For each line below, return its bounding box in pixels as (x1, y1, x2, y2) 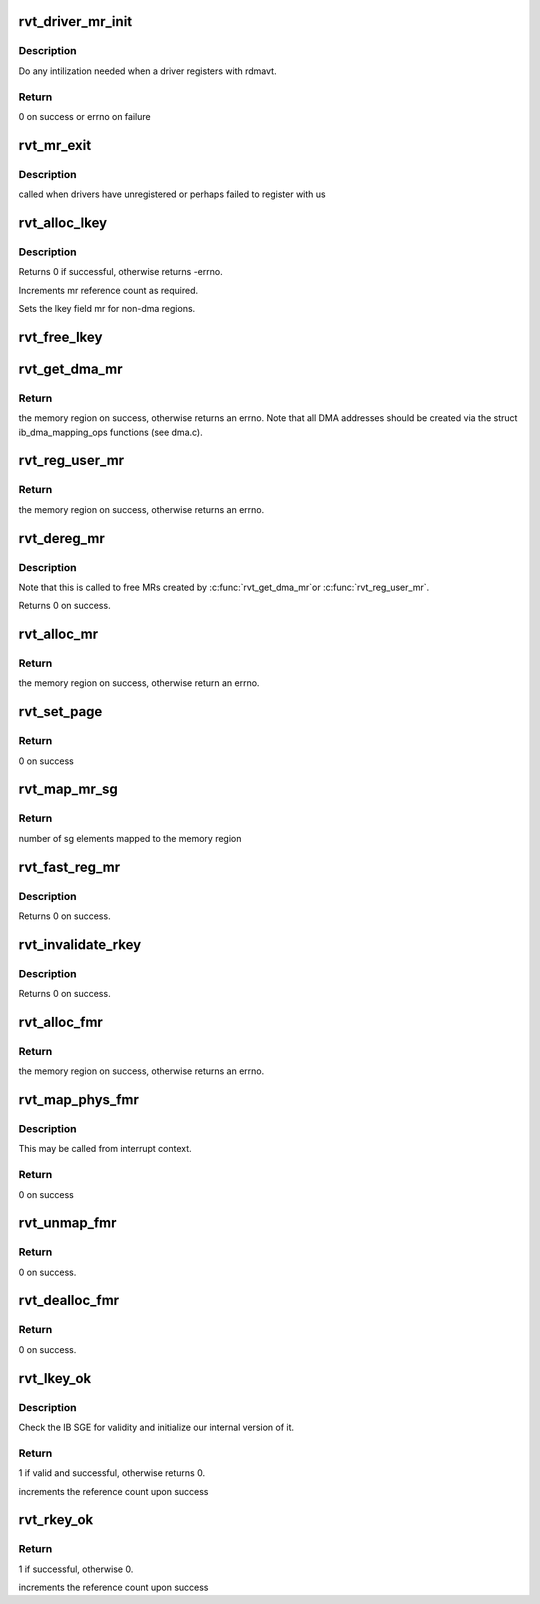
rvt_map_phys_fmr (18, 1091, 139, 1109)
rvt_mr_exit (18, 136, 92, 154)
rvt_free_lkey (18, 328, 103, 345)
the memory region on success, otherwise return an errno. (18, 677, 260, 689)
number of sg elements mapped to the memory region (18, 832, 242, 844)
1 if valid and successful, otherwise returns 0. (18, 1467, 205, 1479)
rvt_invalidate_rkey (18, 936, 142, 953)
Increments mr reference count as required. (18, 284, 199, 296)
